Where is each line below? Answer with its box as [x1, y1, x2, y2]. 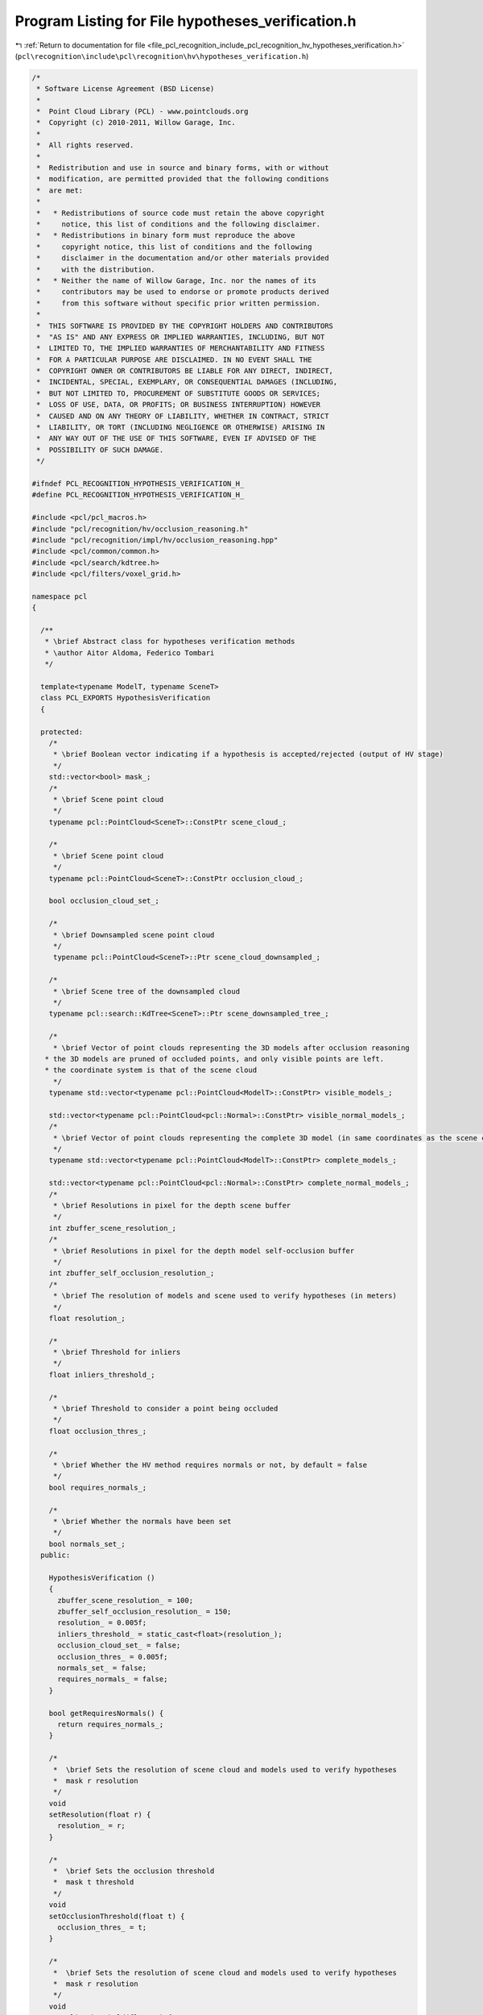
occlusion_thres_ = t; [57, 1922, 147, 1932]
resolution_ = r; [57, 1822, 126, 1830]
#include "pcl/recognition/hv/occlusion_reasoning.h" [31, 524, 249, 534]
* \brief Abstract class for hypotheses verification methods [44, 637, 295, 646]
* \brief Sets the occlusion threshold [52, 1867, 215, 1876]
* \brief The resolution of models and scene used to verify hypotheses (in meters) [52, 1291, 398, 1301]
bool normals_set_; [48, 1539, 126, 1548]
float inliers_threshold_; [48, 1370, 156, 1379]
